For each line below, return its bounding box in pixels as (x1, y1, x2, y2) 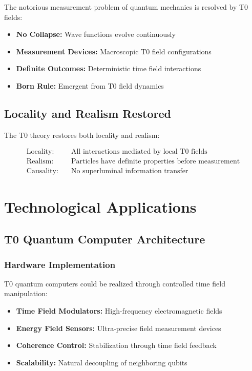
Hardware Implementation (4, 258, 116, 271)
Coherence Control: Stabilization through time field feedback (16, 340, 217, 351)
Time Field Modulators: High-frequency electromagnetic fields (16, 305, 222, 316)
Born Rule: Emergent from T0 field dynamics (16, 80, 164, 91)
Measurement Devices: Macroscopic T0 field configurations (16, 46, 212, 56)
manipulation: (4, 288, 48, 299)
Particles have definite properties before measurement (71, 158, 240, 166)
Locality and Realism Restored (4, 105, 171, 121)
